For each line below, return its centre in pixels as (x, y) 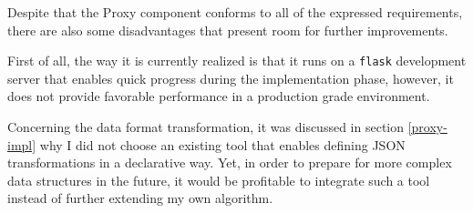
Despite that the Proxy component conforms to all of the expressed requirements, (235, 12)
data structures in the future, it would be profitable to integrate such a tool (219, 180)
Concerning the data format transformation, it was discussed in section (206, 127)
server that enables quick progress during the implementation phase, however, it (231, 78)
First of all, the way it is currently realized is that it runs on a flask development (237, 61)
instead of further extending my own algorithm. (140, 198)
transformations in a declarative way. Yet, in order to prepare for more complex (230, 162)
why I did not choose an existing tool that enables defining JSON (222, 144)
